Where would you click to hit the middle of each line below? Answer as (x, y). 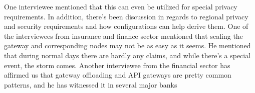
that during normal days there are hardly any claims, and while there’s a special (127, 55)
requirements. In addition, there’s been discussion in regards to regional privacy (126, 16)
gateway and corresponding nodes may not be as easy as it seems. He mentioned (127, 46)
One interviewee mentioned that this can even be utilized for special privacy (121, 6)
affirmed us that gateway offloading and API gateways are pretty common (118, 75)
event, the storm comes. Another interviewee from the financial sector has (117, 65)
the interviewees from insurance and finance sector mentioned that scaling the (123, 36)
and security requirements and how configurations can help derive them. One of (126, 26)
